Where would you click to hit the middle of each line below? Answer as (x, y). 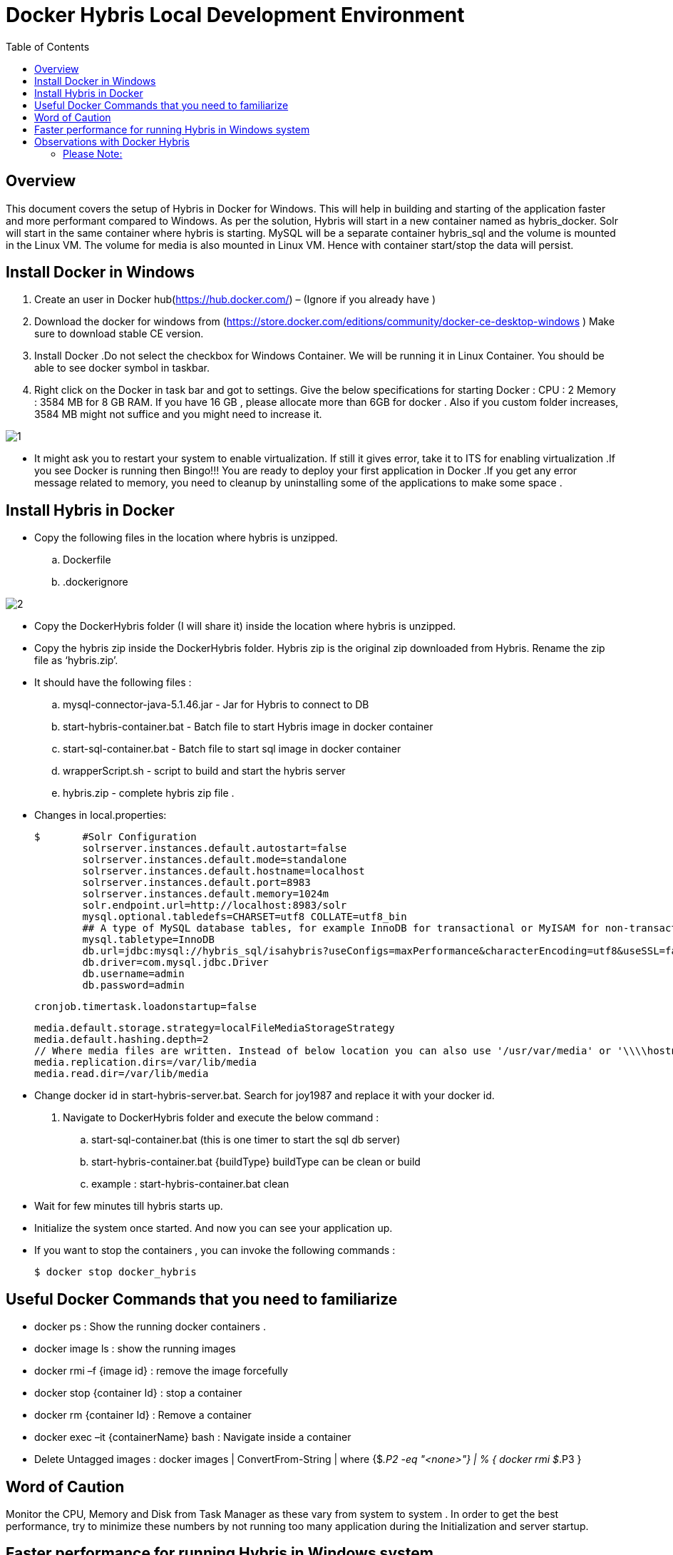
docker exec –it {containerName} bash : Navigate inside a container (193, 1437)
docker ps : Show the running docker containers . (150, 1327)
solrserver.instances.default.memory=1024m (206, 894)
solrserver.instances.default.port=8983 (196, 883)
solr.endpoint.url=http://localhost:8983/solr (215, 906)
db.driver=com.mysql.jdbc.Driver (175, 963)
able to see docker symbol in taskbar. (122, 368)
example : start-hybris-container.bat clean (190, 1184)
